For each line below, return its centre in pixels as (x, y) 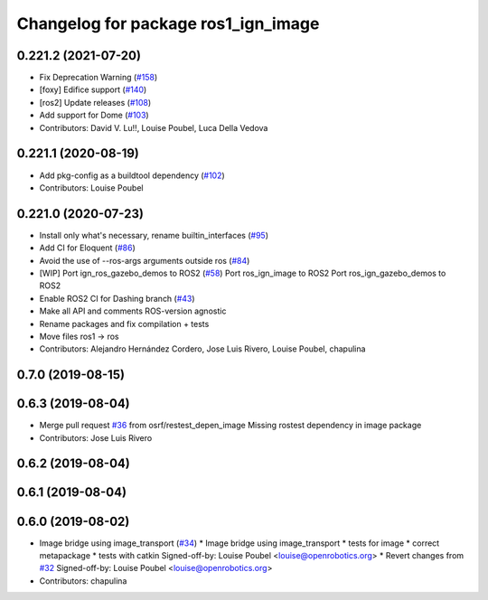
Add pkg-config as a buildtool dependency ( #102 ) (132, 175)
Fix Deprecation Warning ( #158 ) (99, 78)
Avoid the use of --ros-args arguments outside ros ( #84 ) (145, 260)
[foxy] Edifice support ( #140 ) (93, 89)
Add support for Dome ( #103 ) (94, 115)
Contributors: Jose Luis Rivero (96, 437)
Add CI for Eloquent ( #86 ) (87, 248)
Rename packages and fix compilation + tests (124, 323)
